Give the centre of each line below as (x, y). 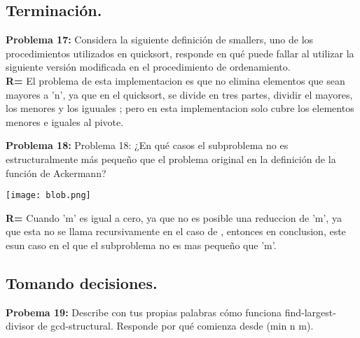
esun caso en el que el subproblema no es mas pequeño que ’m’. (141, 245)
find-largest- (310, 312)
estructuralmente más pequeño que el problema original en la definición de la (171, 159)
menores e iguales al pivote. (65, 121)
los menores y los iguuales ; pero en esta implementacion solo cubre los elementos (180, 108)
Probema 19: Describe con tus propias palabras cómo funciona (144, 312)
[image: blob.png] (48, 196)
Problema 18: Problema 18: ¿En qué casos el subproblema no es (147, 145)
